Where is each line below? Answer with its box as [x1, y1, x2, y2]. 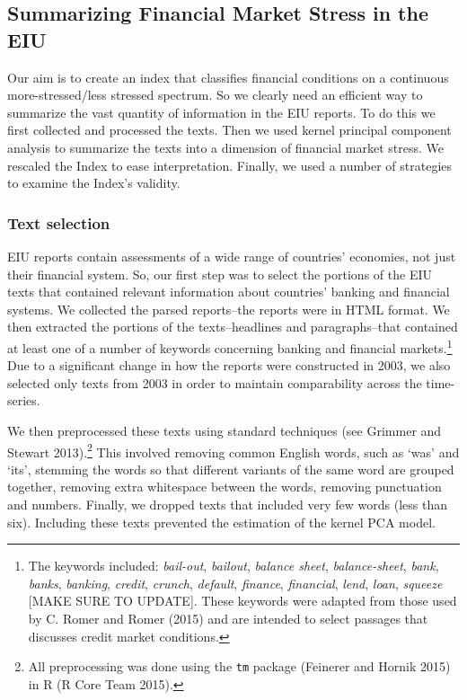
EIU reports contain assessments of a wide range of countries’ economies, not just [7, 246, 456, 265]
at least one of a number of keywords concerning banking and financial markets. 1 [7, 335, 453, 357]
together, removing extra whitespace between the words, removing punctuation [7, 477, 442, 496]
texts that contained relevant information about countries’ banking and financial [7, 282, 450, 301]
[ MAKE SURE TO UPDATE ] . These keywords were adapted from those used [28, 591, 457, 610]
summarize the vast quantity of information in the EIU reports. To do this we [7, 102, 436, 121]
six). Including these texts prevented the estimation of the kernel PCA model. [7, 512, 436, 531]
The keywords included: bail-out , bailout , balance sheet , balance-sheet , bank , [28, 556, 439, 575]
